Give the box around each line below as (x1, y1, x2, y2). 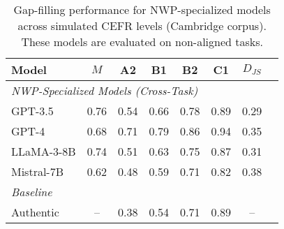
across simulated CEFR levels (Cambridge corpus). (17, 17, 267, 34)
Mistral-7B (11, 163, 64, 179)
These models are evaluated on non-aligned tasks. (21, 34, 263, 50)
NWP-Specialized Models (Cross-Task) (11, 82, 198, 98)
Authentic (11, 204, 59, 220)
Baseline (11, 184, 52, 200)
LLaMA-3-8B (11, 143, 76, 159)
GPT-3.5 (11, 103, 54, 119)
